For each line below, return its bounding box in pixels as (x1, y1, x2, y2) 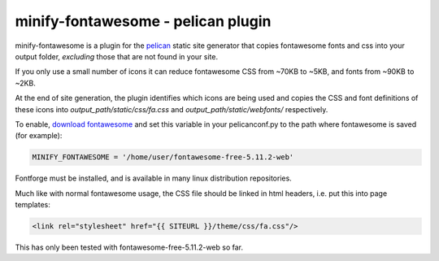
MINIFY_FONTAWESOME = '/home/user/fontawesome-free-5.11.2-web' (32, 153, 294, 162)
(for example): (15, 131, 63, 141)
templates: (15, 200, 50, 210)
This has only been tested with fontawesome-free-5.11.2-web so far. (15, 242, 244, 252)
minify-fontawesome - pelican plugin (15, 12, 272, 30)
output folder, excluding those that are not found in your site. (15, 51, 219, 61)
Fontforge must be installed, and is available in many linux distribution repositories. (15, 173, 292, 183)
